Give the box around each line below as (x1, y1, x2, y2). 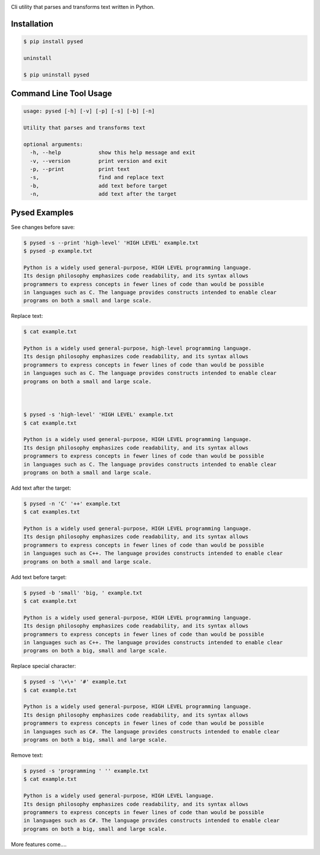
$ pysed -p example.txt (23, 247, 93, 254)
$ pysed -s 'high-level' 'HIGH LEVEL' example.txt (23, 412, 174, 418)
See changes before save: (11, 223, 75, 230)
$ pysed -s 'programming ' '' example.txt (23, 767, 149, 774)
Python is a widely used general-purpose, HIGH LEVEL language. (23, 792, 215, 799)
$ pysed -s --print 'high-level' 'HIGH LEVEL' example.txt (23, 239, 199, 246)
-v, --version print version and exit (30, 157, 168, 164)
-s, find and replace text (30, 174, 164, 181)
